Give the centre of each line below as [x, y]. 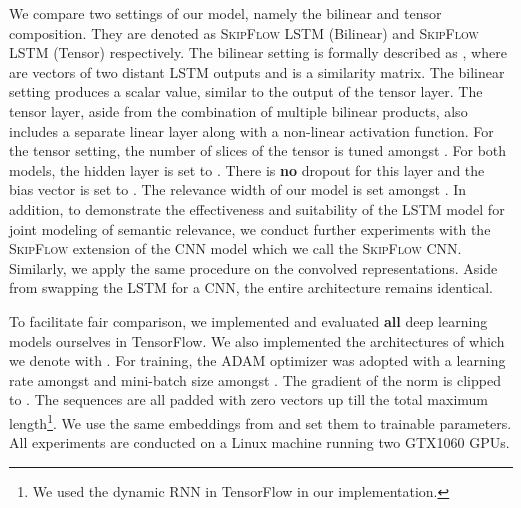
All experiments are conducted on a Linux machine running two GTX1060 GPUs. [259, 442]
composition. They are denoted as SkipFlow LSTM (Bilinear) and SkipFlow [244, 32]
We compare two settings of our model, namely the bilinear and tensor [225, 13]
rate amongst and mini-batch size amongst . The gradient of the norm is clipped [255, 379]
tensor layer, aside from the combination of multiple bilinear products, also [238, 110]
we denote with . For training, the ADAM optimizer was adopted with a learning [257, 360]
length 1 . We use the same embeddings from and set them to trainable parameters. [260, 421]
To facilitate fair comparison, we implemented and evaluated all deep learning [248, 320]
